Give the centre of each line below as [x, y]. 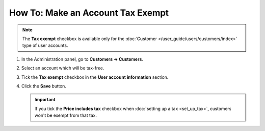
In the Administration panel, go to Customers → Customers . [82, 59]
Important [45, 100]
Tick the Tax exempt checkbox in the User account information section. [95, 77]
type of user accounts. [45, 45]
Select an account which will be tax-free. [63, 68]
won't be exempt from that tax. [66, 115]
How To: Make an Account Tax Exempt [89, 13]
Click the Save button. [44, 86]
